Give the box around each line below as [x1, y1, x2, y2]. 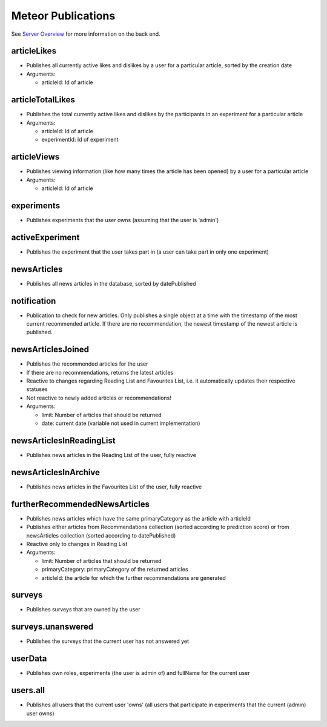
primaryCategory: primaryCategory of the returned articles [41, 566, 188, 573]
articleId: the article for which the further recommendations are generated [41, 574, 226, 581]
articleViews [11, 152, 60, 162]
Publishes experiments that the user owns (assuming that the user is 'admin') [26, 216, 219, 223]
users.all [11, 685, 45, 696]
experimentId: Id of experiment [41, 136, 119, 143]
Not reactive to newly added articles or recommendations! [26, 394, 172, 401]
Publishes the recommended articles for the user [26, 360, 148, 367]
